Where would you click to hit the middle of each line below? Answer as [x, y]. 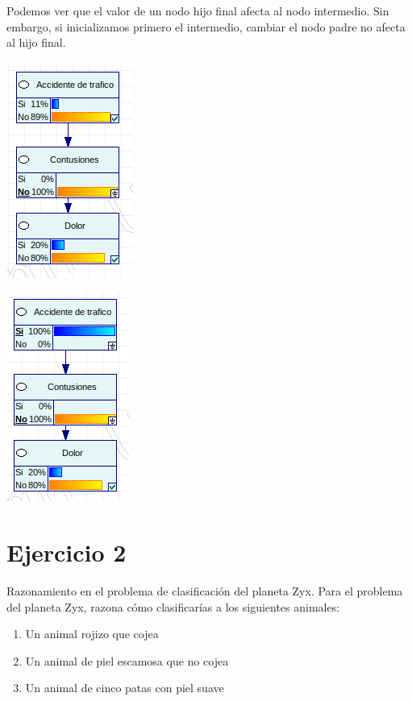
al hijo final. [36, 42]
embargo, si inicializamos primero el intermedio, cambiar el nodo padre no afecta [206, 26]
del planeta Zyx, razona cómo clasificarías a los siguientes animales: [173, 606]
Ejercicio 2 [67, 552]
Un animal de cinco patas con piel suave [125, 688]
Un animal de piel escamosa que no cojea [127, 660]
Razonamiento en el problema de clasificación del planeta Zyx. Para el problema [205, 591]
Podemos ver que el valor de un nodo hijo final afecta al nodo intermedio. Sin [198, 10]
